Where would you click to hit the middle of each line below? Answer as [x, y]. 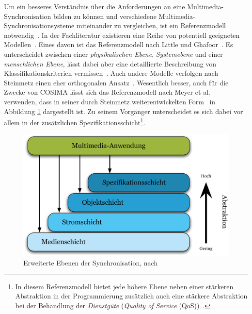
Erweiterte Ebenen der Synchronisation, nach [91, 263]
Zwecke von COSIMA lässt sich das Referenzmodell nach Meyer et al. [107, 92]
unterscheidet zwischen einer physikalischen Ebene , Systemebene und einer [113, 54]
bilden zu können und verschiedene [105, 16]
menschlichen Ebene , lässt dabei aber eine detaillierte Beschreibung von [110, 63]
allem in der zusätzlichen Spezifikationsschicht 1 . [75, 122]
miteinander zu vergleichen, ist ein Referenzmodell [151, 25]
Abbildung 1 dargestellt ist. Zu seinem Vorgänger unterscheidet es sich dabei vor [124, 111]
